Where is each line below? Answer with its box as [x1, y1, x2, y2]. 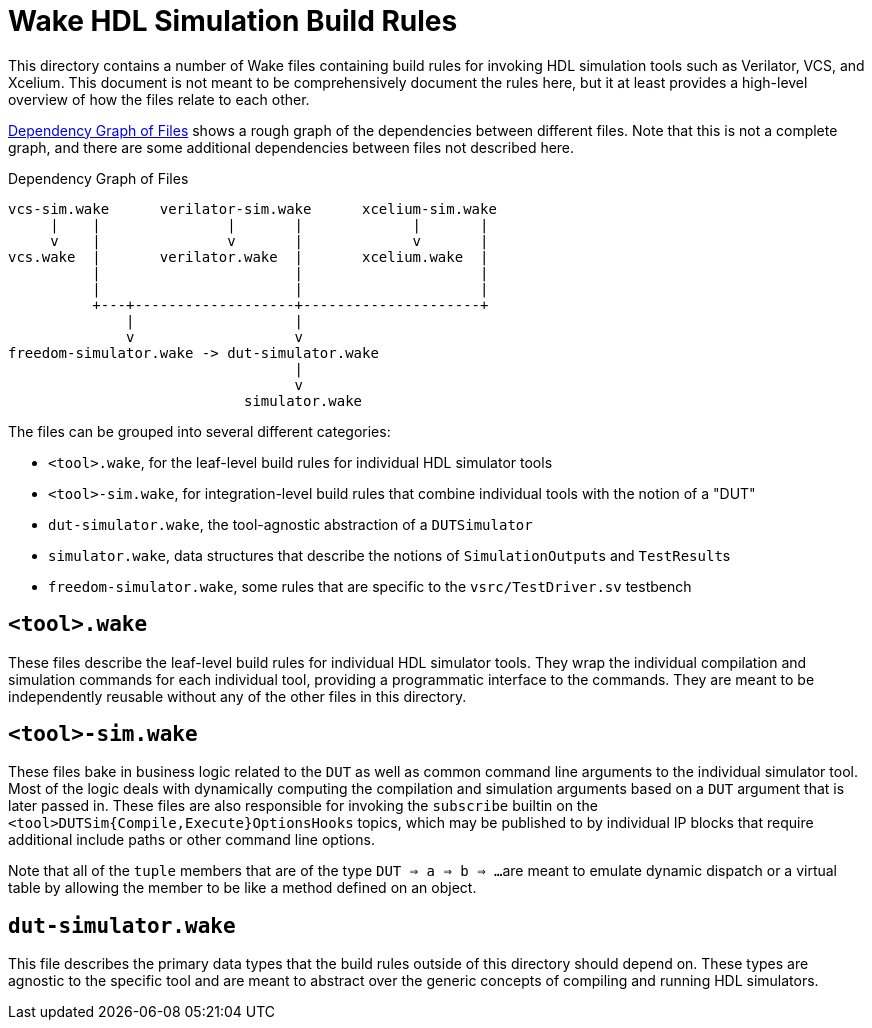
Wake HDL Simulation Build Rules [8, 4, 458, 38]
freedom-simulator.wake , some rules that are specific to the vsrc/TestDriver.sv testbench [48, 577, 692, 595]
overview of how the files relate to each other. [8, 90, 310, 108]
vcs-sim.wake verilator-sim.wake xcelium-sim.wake [8, 200, 497, 217]
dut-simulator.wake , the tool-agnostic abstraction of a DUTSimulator [48, 515, 533, 533]
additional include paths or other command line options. [8, 831, 375, 849]
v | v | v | [50, 232, 489, 249]
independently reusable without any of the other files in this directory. [8, 687, 467, 705]
